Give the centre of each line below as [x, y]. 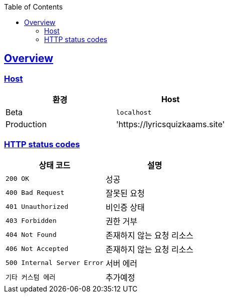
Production [26, 124]
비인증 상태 [125, 207]
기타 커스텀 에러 [31, 277]
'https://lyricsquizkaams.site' [170, 124]
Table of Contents [34, 7]
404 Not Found [31, 235]
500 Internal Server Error [55, 263]
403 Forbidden [31, 221]
